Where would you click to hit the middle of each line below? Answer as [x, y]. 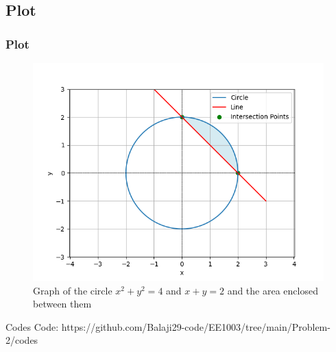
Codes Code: [32, 326]
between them [62, 304]
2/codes [22, 340]
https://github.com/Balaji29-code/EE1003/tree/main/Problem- [196, 326]
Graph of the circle [73, 290]
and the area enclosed [273, 290]
